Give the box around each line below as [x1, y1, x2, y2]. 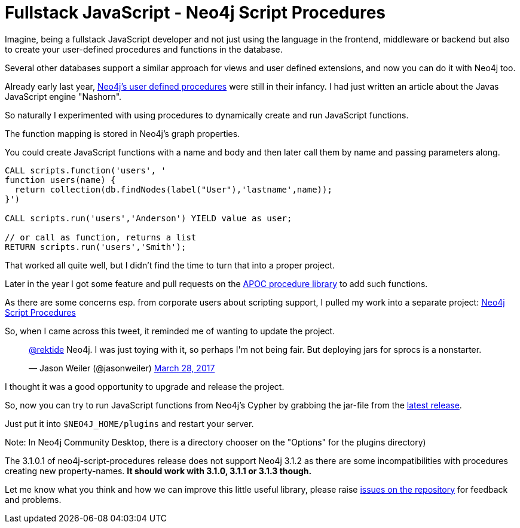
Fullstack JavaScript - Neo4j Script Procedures [5, 2, 386, 23]
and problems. [5, 494, 62, 505]
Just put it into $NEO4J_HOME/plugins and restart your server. [5, 418, 254, 429]
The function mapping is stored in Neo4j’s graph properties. [5, 128, 240, 139]
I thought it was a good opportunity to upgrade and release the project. [5, 381, 285, 392]
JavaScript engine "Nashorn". [5, 91, 122, 102]
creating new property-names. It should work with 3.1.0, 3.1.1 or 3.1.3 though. [5, 465, 312, 476]
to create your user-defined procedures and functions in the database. [5, 44, 283, 54]
